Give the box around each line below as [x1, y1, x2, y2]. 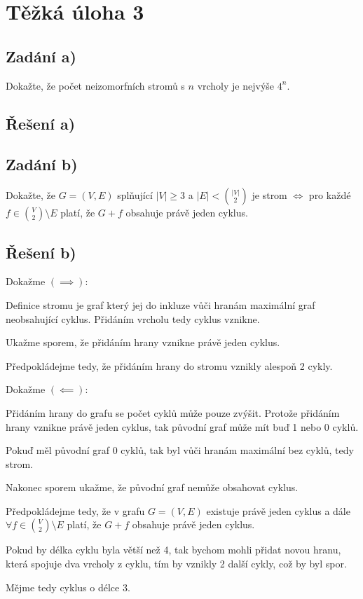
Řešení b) [6, 241, 76, 263]
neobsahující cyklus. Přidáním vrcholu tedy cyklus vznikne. [6, 311, 260, 326]
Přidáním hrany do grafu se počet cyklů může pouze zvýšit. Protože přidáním [6, 405, 340, 420]
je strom [252, 188, 287, 202]
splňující [117, 188, 153, 202]
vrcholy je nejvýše [197, 78, 275, 92]
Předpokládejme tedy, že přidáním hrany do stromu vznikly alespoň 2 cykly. [6, 358, 333, 373]
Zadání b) [6, 153, 78, 175]
